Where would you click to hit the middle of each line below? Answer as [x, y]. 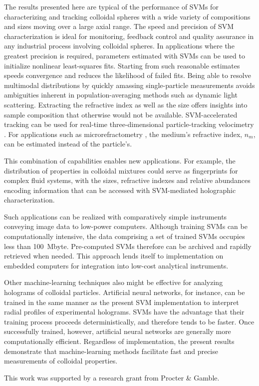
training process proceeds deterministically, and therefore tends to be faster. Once [129, 321]
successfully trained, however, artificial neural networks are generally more [118, 331]
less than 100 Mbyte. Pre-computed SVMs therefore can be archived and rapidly [128, 246]
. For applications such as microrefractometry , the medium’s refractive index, [123, 134]
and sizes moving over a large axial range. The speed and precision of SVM [119, 26]
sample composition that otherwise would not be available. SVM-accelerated [121, 114]
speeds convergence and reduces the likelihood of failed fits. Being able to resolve [128, 75]
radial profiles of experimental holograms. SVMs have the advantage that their [124, 312]
